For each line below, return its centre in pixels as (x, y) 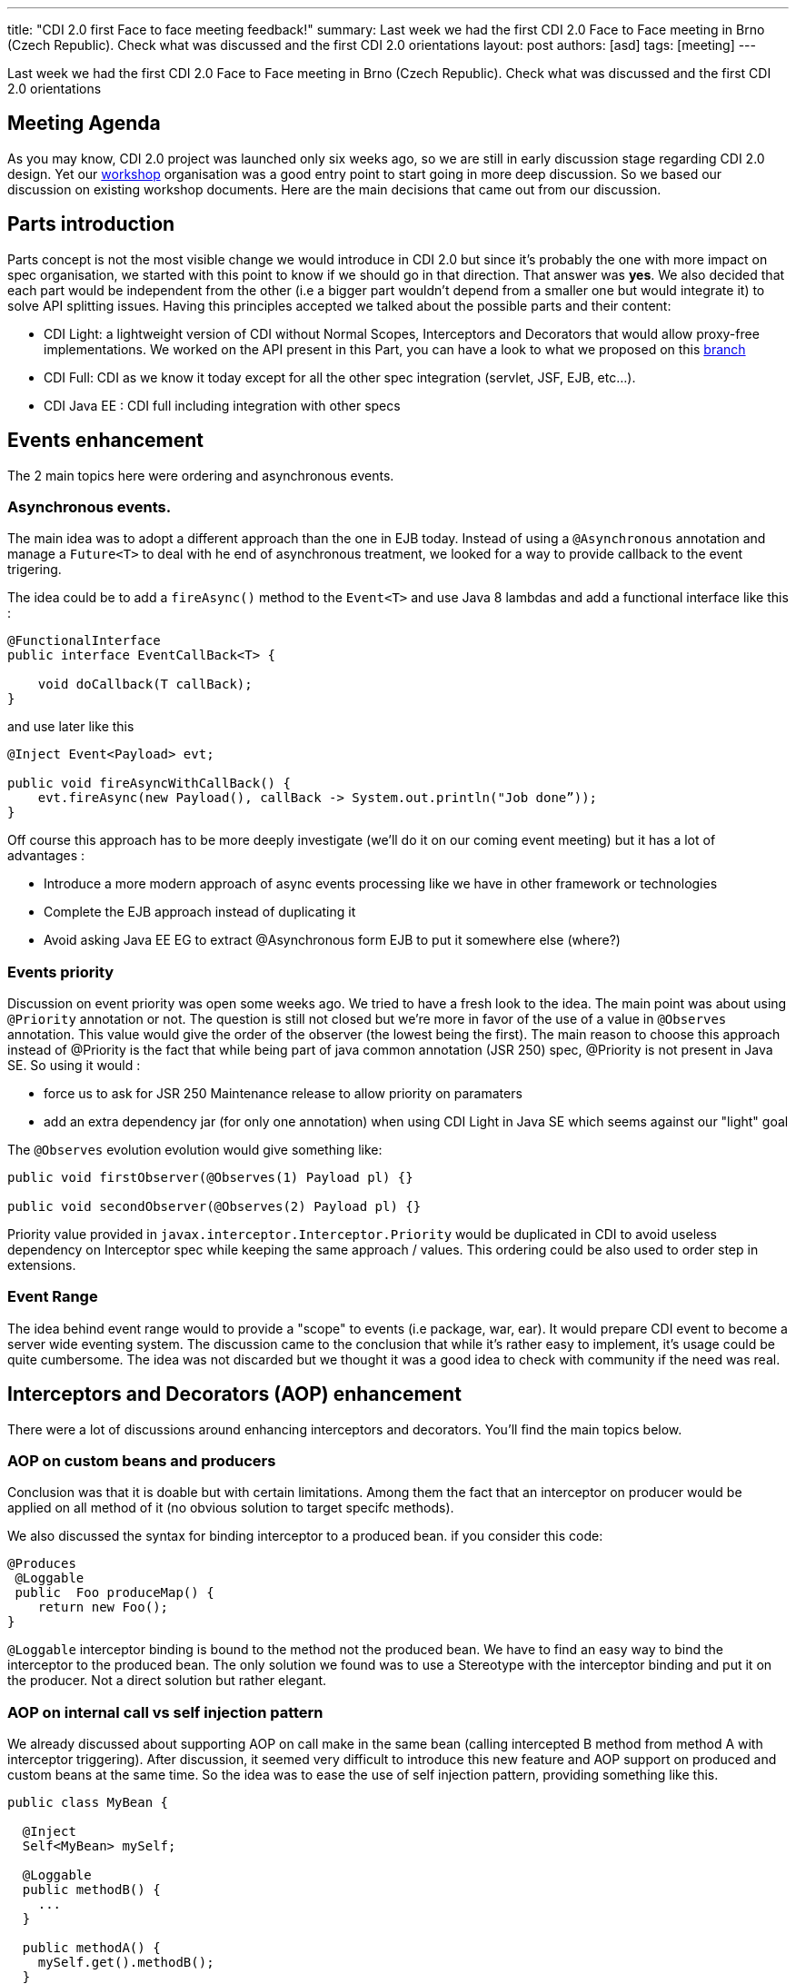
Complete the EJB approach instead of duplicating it (200, 912)
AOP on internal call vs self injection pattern (165, 1712)
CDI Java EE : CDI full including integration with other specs (222, 405)
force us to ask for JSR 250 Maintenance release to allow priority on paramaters (283, 1094)
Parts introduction (91, 224)
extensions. (42, 1265)
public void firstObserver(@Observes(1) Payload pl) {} (210, 1178)
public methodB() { (91, 1890)
